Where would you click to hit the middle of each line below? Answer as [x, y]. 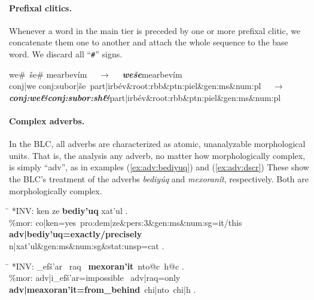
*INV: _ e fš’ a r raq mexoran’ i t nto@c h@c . [98, 266]
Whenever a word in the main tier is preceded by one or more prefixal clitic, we [155, 30]
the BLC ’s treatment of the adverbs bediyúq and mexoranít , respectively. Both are [159, 179]
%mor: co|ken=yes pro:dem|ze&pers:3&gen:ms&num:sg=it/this [126, 222]
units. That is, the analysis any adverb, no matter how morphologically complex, [157, 155]
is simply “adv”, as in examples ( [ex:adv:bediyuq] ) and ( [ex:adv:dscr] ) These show [159, 167]
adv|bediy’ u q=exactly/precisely [76, 234]
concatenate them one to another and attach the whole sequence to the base [149, 42]
